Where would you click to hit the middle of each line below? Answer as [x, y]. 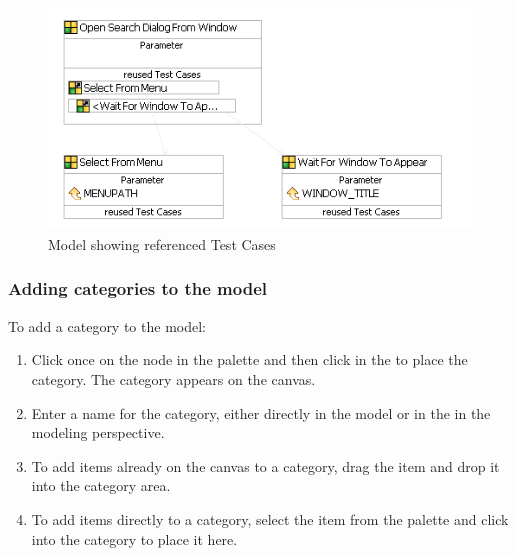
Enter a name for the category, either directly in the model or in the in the [261, 412]
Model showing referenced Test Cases [162, 243]
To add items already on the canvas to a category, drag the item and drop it [265, 465]
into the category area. [101, 485]
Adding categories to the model [138, 288]
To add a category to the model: [107, 325]
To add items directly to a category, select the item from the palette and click [270, 518]
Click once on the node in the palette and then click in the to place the [249, 359]
